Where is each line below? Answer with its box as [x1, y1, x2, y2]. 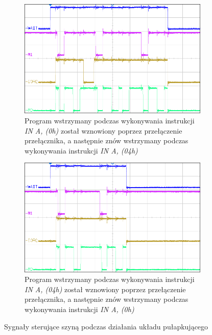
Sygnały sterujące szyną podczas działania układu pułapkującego [4, 321, 208, 331]
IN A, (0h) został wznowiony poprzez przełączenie [25, 125, 182, 136]
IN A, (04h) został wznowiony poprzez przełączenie [25, 284, 186, 294]
